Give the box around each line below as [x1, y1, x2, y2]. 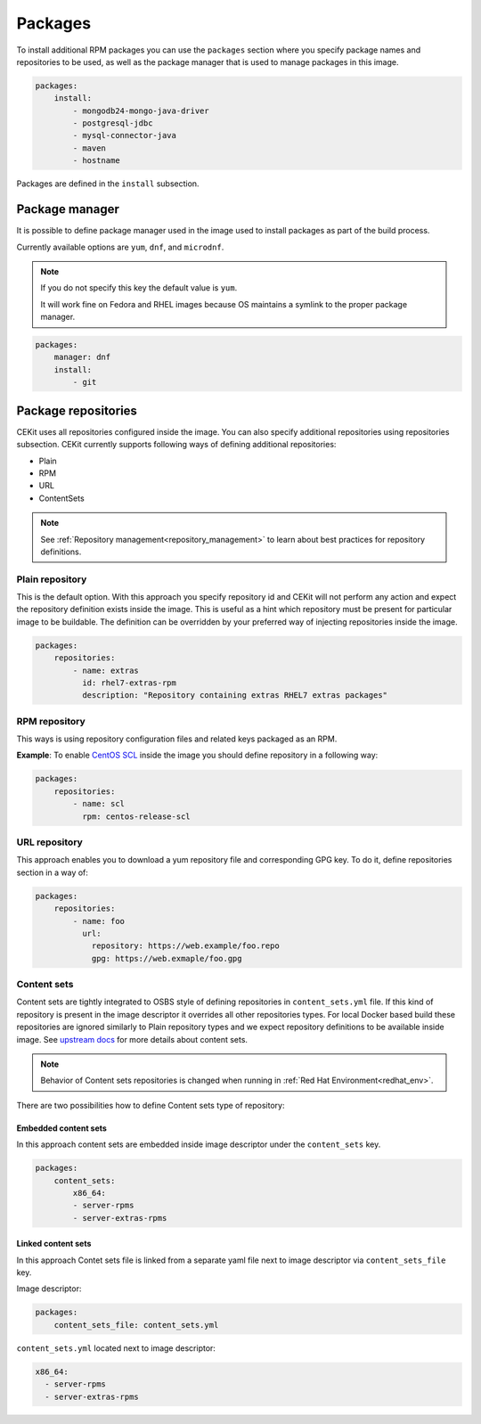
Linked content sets [16, 1239, 92, 1249]
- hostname [72, 156, 120, 166]
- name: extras [72, 665, 140, 675]
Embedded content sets [16, 1123, 107, 1133]
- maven [72, 143, 107, 153]
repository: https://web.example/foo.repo [91, 941, 280, 951]
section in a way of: [16, 867, 89, 878]
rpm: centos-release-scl [81, 811, 191, 822]
